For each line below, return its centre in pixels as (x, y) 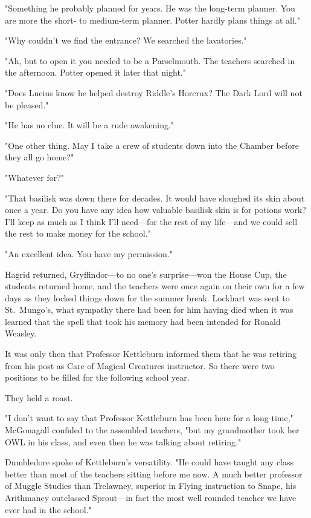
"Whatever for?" (35, 177)
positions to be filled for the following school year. (97, 377)
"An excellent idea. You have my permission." (89, 253)
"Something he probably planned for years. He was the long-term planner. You (150, 8)
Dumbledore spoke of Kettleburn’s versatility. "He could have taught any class (149, 462)
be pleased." (27, 104)
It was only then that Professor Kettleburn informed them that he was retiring (151, 354)
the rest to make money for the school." (78, 233)
